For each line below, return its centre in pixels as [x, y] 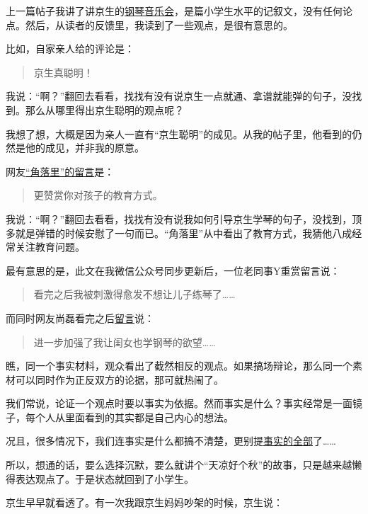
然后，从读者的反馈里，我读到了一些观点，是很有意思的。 [159, 24]
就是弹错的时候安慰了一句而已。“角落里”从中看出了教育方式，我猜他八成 [184, 233]
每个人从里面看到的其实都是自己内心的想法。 [129, 417]
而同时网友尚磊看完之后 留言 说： [80, 318]
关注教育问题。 [50, 247]
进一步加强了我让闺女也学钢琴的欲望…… [125, 342]
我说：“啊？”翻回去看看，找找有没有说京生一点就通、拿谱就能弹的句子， [174, 96]
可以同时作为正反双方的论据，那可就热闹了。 [119, 379]
